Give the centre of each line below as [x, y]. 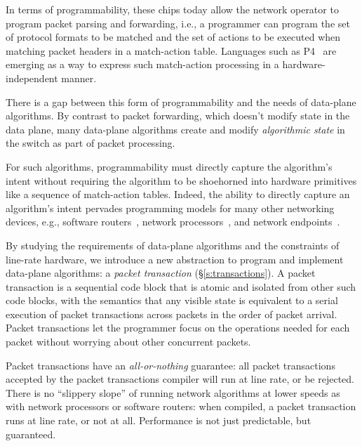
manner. [79, 78]
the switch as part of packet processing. [90, 143]
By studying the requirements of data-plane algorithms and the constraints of [173, 245]
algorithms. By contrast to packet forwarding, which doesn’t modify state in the [178, 116]
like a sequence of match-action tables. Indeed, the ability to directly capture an [178, 194]
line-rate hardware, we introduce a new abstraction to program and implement [175, 259]
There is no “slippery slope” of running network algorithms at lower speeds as [173, 392]
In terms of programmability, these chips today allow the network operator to [172, 9]
